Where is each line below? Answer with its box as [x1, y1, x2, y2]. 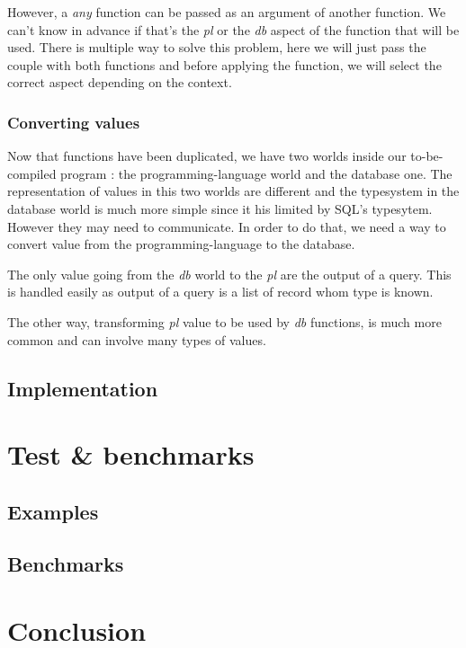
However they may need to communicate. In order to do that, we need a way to [7, 217, 446, 235]
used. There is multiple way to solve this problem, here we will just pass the [7, 38, 426, 57]
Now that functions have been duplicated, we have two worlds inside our [7, 146, 407, 165]
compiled [7, 164, 57, 182]
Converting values [7, 111, 140, 133]
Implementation [7, 374, 158, 402]
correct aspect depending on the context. [7, 73, 232, 92]
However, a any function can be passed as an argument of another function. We [7, 3, 446, 21]
